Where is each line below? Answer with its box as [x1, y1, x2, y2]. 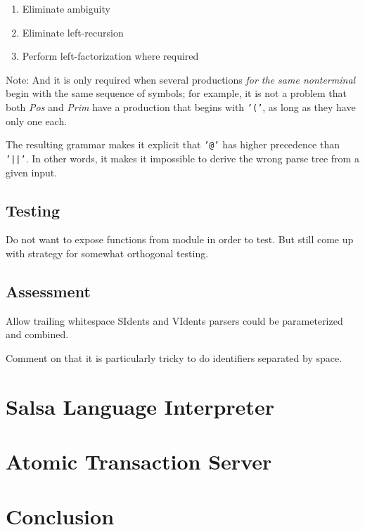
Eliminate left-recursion [22, 25, 124, 39]
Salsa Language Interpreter [6, 392, 274, 420]
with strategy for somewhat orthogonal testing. [6, 245, 209, 260]
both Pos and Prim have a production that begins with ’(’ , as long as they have [6, 99, 356, 114]
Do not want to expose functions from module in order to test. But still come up [6, 232, 354, 247]
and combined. [6, 327, 69, 342]
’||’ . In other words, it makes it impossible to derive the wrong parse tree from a [6, 150, 359, 165]
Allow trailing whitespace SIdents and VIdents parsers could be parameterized [6, 313, 343, 328]
